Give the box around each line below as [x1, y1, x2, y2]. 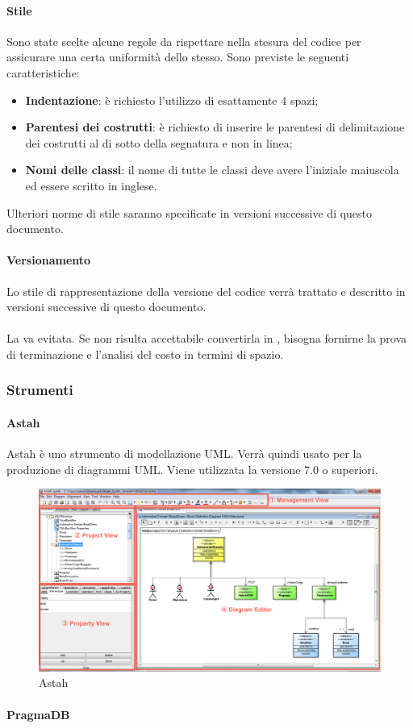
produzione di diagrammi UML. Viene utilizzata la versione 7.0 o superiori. [6, 460, 378, 477]
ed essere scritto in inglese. [25, 177, 157, 193]
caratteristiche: [6, 64, 80, 81]
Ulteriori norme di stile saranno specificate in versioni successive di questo [6, 204, 373, 221]
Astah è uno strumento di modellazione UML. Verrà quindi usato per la [6, 445, 362, 462]
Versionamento [6, 252, 91, 268]
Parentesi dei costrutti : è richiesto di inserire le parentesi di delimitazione [25, 119, 405, 135]
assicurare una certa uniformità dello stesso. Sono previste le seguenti [6, 48, 349, 65]
